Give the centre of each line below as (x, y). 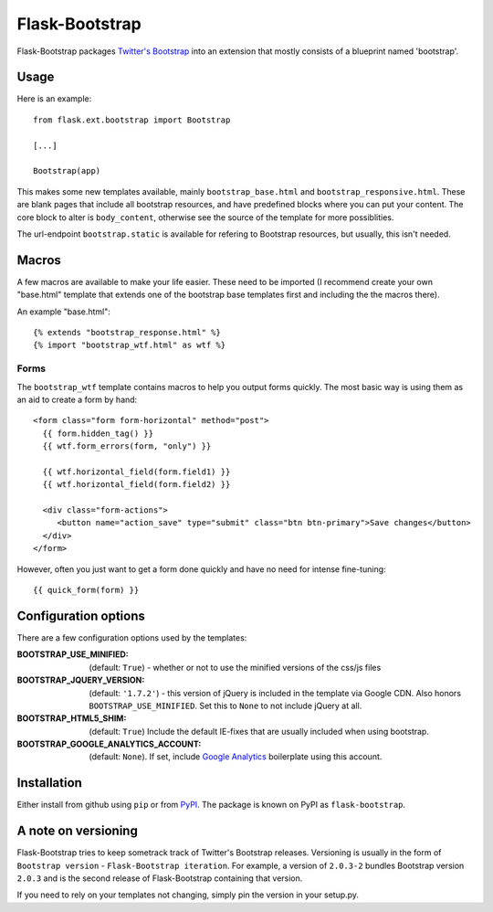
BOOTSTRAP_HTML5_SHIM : (72, 718)
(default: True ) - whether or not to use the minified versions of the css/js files (235, 667)
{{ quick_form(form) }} (86, 590)
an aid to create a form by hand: (77, 399)
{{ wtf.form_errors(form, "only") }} (127, 446)
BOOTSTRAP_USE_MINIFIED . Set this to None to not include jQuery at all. (226, 705)
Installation (49, 783)
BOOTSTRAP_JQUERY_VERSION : (81, 680)
